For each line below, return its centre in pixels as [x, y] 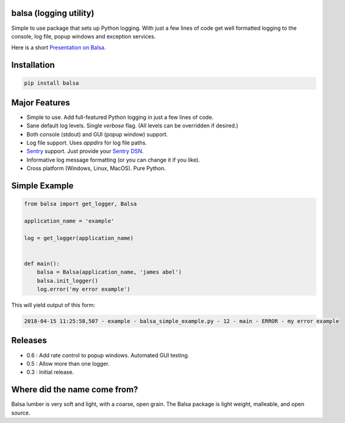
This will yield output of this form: [53, 305]
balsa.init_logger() [68, 281]
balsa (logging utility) [53, 13]
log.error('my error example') [84, 289]
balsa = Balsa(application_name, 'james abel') [109, 272]
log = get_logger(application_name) [79, 238]
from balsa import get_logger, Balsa [80, 204]
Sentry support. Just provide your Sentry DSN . [85, 151]
